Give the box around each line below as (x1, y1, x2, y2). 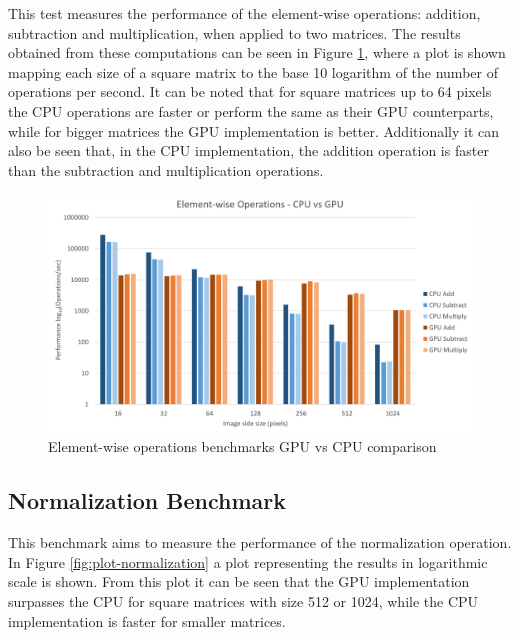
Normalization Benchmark (8, 485, 286, 516)
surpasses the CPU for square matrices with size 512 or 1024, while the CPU (8, 591, 479, 612)
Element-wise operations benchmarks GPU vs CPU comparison (48, 436, 437, 457)
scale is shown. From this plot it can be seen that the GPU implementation (8, 571, 470, 592)
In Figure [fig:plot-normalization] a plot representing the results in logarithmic (8, 551, 488, 572)
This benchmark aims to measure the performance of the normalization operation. (8, 532, 512, 553)
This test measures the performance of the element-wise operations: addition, (8, 3, 481, 23)
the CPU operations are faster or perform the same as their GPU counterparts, (8, 100, 494, 121)
